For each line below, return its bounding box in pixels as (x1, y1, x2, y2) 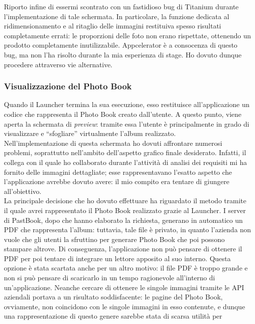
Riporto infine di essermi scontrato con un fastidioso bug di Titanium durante (4, 1, 239, 11)
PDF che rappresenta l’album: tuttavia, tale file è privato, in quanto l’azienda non (4, 224, 251, 235)
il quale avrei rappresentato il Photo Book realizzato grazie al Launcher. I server (4, 205, 246, 215)
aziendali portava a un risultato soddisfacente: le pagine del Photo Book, (4, 292, 223, 302)
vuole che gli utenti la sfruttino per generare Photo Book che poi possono (4, 234, 225, 244)
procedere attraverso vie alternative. (4, 59, 113, 69)
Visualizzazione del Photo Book (4, 80, 132, 92)
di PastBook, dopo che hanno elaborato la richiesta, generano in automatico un (4, 215, 243, 225)
